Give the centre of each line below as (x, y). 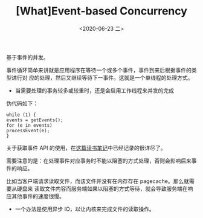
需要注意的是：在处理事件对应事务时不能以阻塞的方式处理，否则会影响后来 (99, 161)
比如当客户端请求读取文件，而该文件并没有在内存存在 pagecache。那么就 (98, 181)
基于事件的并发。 (27, 57)
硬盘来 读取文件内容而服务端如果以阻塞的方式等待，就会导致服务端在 (102, 188)
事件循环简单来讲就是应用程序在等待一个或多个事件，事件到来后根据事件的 (99, 70)
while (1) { (21, 115)
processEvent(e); (28, 130)
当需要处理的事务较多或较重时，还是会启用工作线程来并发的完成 (94, 90)
